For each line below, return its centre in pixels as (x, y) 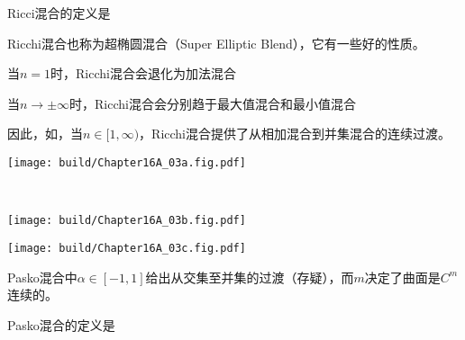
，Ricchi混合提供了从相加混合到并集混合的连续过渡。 (295, 134)
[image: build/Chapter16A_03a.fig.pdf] (127, 162)
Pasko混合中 (42, 277)
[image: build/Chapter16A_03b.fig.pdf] (127, 221)
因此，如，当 (45, 134)
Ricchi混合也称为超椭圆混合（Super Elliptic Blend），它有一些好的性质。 (216, 43)
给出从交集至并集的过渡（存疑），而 (250, 277)
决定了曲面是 (402, 277)
